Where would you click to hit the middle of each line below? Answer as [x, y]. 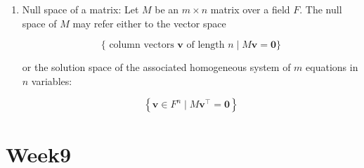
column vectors [142, 45]
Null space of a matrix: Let [80, 9]
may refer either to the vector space [149, 23]
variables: [52, 80]
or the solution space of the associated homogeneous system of [156, 67]
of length [206, 45]
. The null [321, 9]
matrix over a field [250, 9]
